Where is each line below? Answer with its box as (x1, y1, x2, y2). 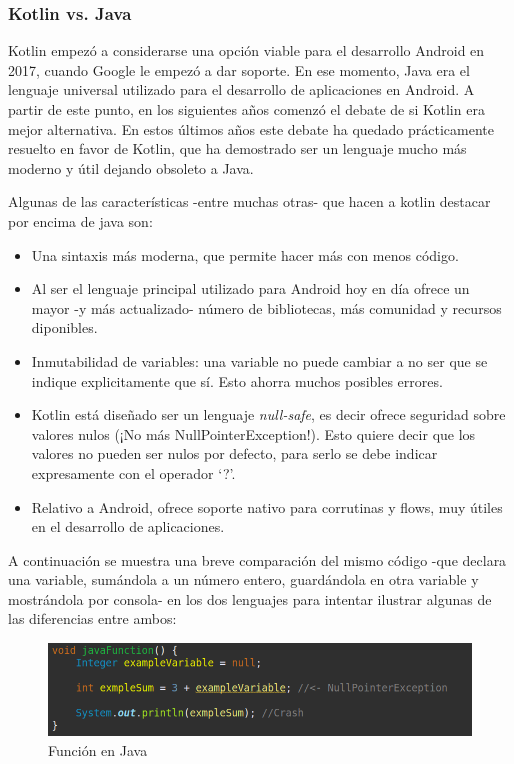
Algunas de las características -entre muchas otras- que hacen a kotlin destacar (8, 191, 491, 212)
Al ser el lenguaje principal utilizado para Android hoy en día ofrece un (31, 278, 470, 299)
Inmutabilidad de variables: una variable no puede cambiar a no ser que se (31, 350, 488, 371)
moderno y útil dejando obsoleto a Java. (8, 157, 254, 178)
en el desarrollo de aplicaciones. (31, 516, 225, 537)
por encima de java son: (8, 210, 153, 231)
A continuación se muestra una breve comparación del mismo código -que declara (8, 549, 507, 570)
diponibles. (31, 317, 98, 338)
